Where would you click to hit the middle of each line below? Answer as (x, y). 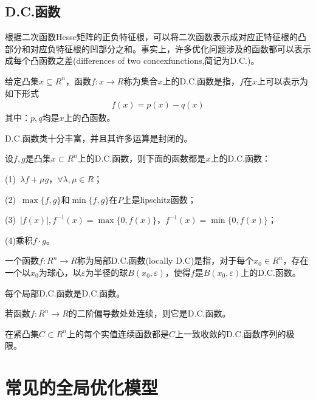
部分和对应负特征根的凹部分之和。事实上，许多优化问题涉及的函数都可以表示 (158, 48)
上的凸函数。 (90, 118)
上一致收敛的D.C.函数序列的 (231, 333)
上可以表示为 (282, 81)
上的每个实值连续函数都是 (118, 333)
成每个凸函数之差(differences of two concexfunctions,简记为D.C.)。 (132, 60)
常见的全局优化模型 (82, 387)
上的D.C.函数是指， (201, 81)
